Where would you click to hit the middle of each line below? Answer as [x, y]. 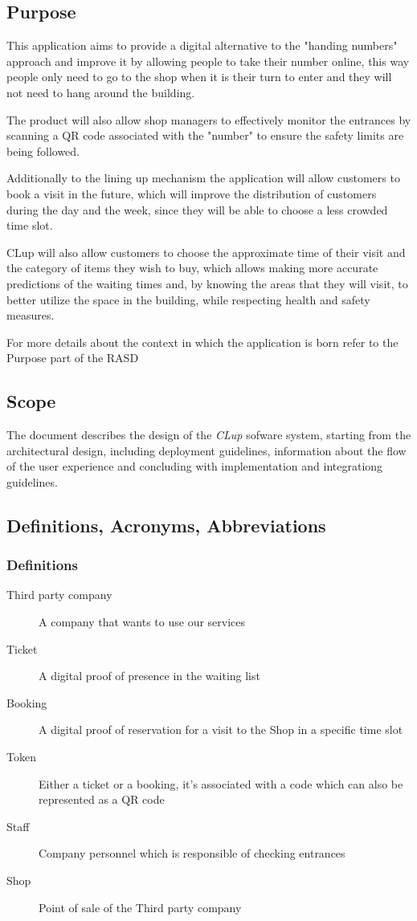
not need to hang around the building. [101, 92]
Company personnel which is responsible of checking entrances [192, 853]
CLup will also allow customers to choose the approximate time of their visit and [206, 252]
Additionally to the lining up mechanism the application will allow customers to [203, 178]
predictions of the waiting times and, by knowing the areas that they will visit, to [207, 283]
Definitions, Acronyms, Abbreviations [166, 525]
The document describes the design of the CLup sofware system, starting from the [209, 435]
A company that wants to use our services [142, 622]
